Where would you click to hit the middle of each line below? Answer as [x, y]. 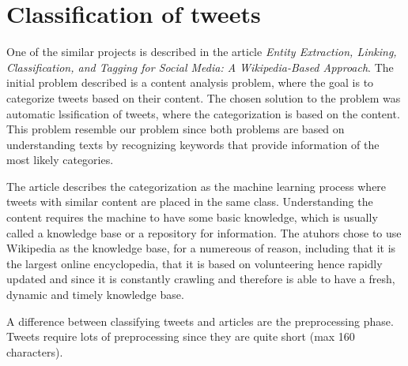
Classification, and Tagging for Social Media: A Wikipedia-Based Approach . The [200, 67]
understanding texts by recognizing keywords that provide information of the [193, 144]
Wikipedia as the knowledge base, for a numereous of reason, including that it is [201, 248]
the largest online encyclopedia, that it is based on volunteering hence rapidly [195, 263]
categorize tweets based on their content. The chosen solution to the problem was [204, 97]
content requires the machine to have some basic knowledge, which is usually [192, 217]
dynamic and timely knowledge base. [95, 295]
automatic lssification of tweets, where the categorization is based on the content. [203, 113]
